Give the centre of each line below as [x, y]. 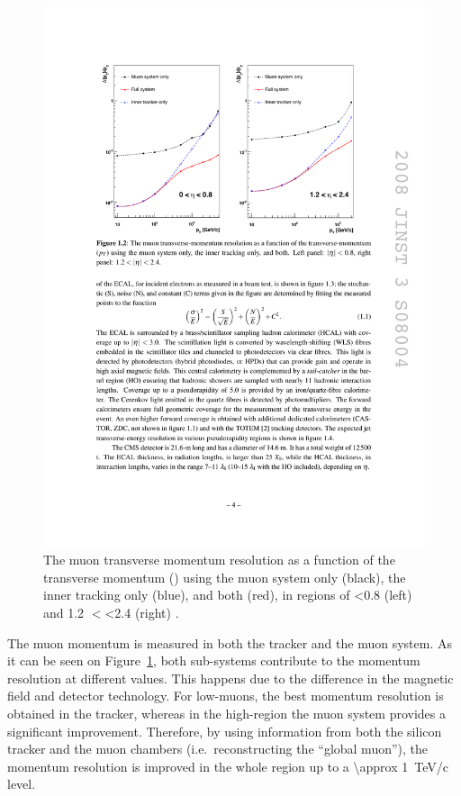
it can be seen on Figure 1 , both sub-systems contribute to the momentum [214, 660]
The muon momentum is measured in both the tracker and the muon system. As [230, 642]
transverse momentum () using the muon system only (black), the [225, 577]
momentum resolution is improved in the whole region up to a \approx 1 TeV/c [228, 766]
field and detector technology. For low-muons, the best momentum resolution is [226, 696]
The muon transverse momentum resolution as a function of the [219, 560]
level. [22, 784]
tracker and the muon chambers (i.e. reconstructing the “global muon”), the [218, 749]
